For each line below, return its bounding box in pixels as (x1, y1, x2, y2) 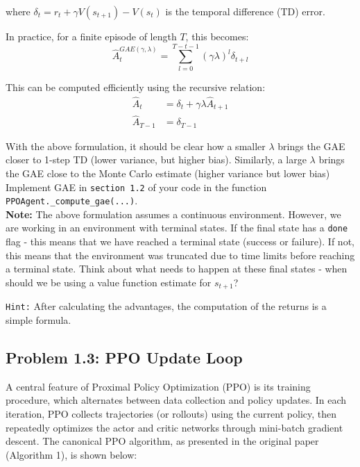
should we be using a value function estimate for (6, 275, 212, 289)
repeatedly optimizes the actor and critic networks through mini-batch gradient (6, 420, 343, 434)
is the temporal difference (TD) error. (165, 4, 325, 18)
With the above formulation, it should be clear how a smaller (6, 138, 266, 153)
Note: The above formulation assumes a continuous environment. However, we (6, 206, 341, 221)
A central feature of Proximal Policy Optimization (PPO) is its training (6, 379, 311, 393)
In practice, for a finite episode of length (6, 29, 177, 43)
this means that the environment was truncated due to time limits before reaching (6, 247, 355, 262)
